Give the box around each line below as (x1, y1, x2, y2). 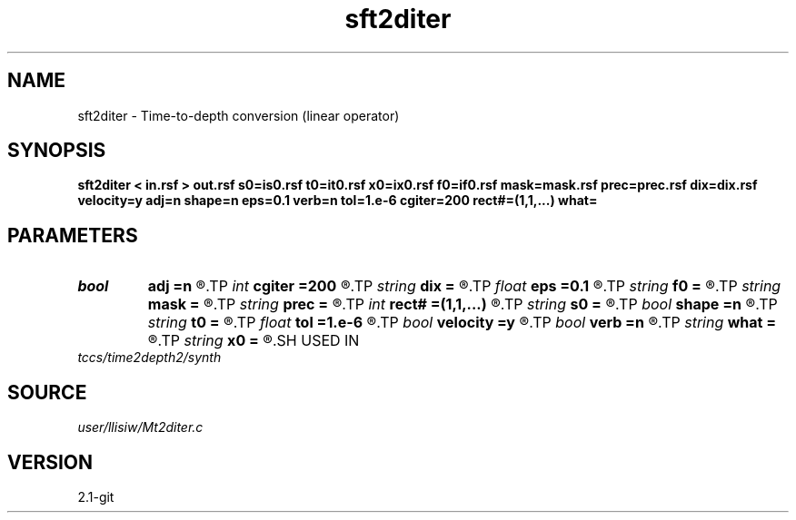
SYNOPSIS (7, 139, 106, 162)
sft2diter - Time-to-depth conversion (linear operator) (77, 107, 400, 123)
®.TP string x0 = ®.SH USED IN (147, 331, 360, 350)
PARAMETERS (7, 223, 138, 247)
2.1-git (77, 488, 114, 505)
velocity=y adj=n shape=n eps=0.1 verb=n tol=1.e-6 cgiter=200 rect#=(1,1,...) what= (77, 192, 598, 209)
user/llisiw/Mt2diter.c (77, 419, 204, 436)
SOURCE (7, 380, 87, 404)
